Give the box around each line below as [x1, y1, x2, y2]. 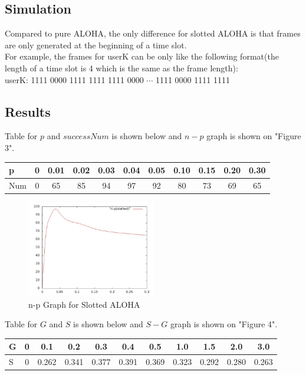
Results [5, 102, 51, 120]
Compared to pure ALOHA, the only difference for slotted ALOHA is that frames [5, 27, 301, 40]
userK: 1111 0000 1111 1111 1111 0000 [5, 73, 144, 85]
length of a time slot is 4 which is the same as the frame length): [5, 61, 238, 74]
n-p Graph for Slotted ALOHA [28, 298, 140, 310]
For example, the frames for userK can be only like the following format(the [5, 50, 279, 63]
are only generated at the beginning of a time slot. [5, 38, 187, 51]
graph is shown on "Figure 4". [170, 318, 278, 330]
